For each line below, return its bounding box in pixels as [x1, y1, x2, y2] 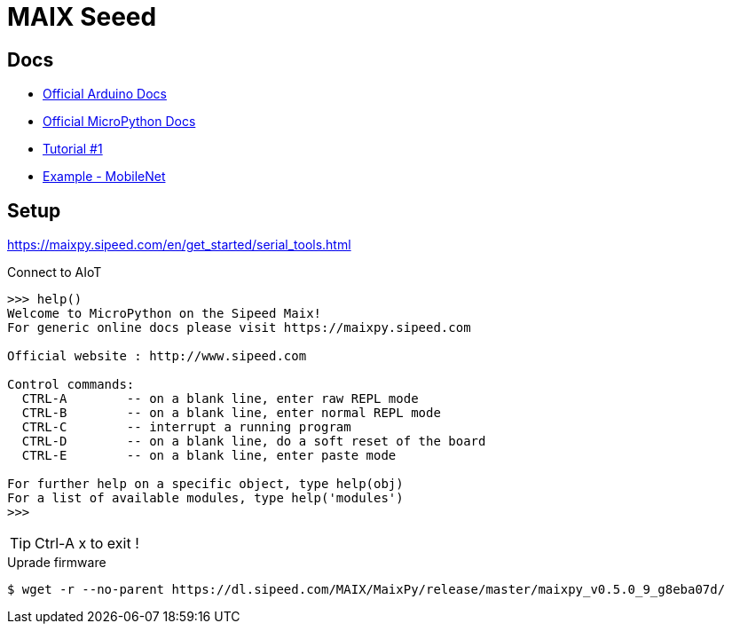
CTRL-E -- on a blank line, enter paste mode [21, 448, 397, 463]
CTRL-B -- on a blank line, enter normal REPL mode [21, 406, 441, 421]
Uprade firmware [7, 555, 106, 571]
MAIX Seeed [7, 2, 157, 32]
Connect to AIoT [7, 264, 102, 280]
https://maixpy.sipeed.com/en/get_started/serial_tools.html [7, 237, 351, 253]
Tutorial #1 [43, 141, 103, 157]
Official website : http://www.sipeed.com [7, 349, 307, 364]
